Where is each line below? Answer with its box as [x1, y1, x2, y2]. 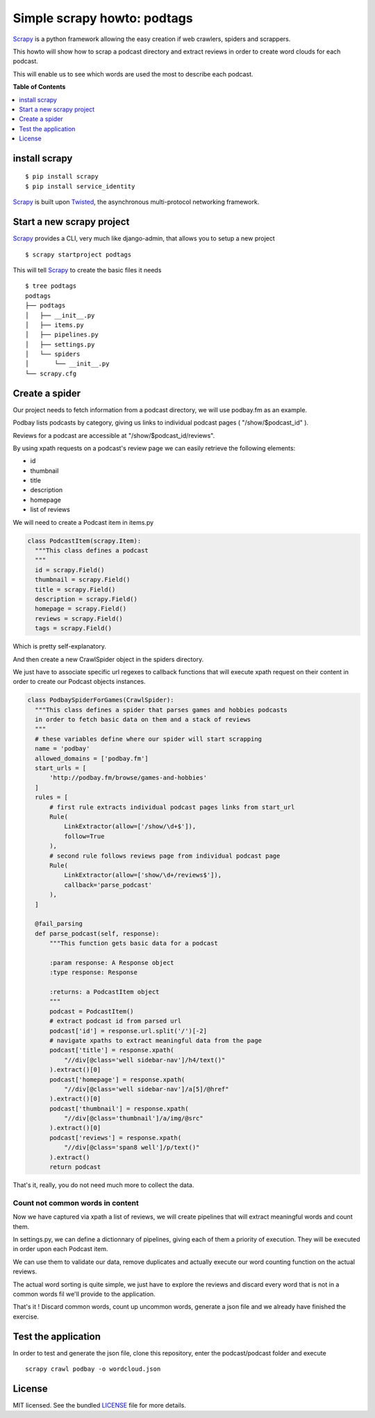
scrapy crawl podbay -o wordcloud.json [25, 1364, 161, 1373]
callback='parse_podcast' [63, 881, 153, 889]
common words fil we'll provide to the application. [12, 1289, 156, 1298]
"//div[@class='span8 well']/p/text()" [63, 1143, 200, 1152]
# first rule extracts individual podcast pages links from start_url [49, 803, 295, 811]
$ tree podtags [25, 282, 77, 290]
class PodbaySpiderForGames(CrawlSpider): [27, 696, 174, 704]
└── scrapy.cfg [25, 369, 77, 377]
